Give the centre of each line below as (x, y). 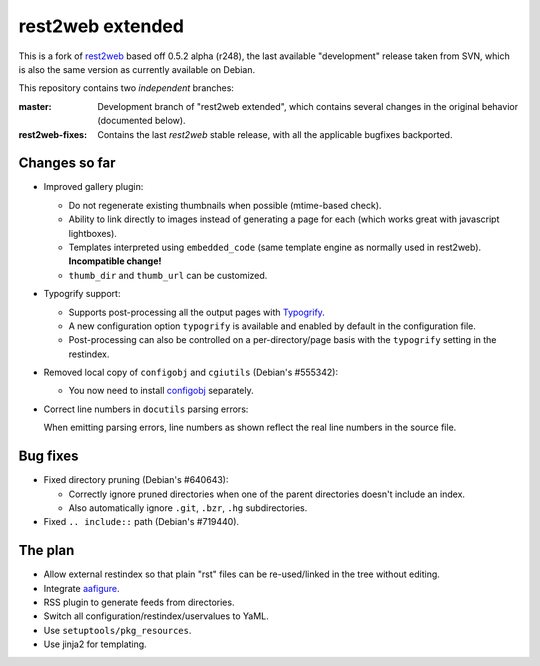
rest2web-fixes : (53, 134)
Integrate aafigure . (81, 588)
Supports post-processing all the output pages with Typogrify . (196, 312)
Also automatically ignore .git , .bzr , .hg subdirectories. (188, 507)
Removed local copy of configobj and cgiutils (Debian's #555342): (191, 372)
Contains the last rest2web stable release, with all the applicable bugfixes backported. (275, 134)
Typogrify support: (82, 294)
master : (35, 106)
